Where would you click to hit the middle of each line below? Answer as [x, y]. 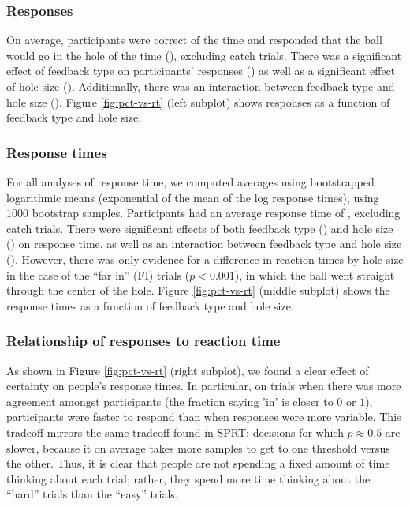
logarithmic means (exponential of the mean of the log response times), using [193, 197]
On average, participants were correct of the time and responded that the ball [194, 40]
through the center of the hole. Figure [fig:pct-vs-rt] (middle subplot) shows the [198, 290]
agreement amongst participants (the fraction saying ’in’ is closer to [170, 401]
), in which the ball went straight [315, 274]
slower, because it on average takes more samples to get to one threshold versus [198, 447]
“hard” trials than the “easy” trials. [92, 494]
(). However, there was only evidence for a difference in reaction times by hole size [205, 259]
